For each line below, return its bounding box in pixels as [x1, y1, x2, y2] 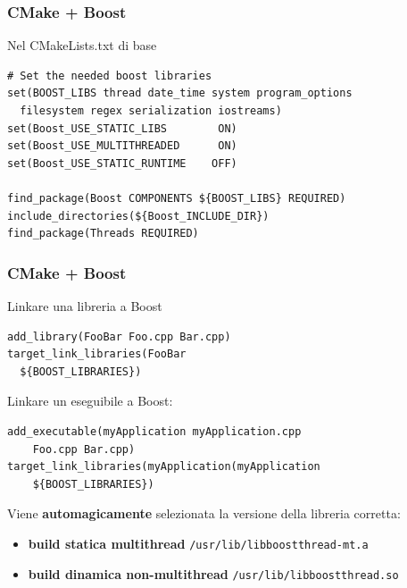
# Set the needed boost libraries [7, 69, 212, 82]
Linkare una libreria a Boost [7, 296, 162, 315]
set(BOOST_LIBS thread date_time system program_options [7, 87, 353, 100]
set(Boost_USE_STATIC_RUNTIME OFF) [7, 156, 237, 170]
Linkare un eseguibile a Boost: [7, 391, 173, 410]
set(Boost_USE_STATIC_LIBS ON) [7, 122, 237, 135]
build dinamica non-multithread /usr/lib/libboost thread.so [28, 564, 399, 583]
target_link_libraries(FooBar [7, 348, 187, 361]
